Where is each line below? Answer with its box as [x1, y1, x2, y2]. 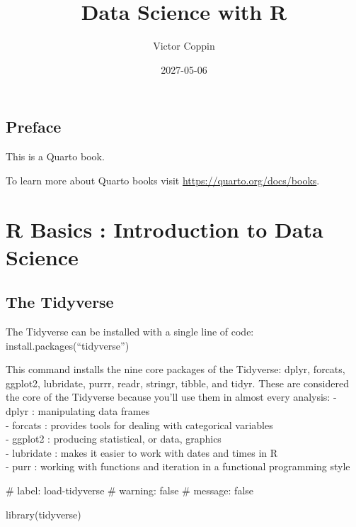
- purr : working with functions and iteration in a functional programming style [6, 459, 350, 474]
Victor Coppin [153, 38, 215, 53]
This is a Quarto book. [6, 149, 105, 164]
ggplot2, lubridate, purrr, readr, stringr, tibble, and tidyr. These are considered [6, 375, 349, 390]
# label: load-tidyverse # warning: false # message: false [6, 483, 254, 498]
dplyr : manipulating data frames [6, 404, 150, 418]
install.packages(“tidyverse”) [6, 338, 130, 353]
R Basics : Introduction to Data [6, 214, 323, 243]
